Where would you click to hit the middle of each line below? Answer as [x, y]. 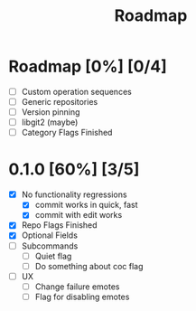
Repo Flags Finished [59, 225]
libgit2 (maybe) [50, 122]
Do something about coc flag [89, 266]
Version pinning [51, 112]
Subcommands [50, 246]
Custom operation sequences [76, 91]
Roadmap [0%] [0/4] [88, 66]
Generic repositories [60, 102]
